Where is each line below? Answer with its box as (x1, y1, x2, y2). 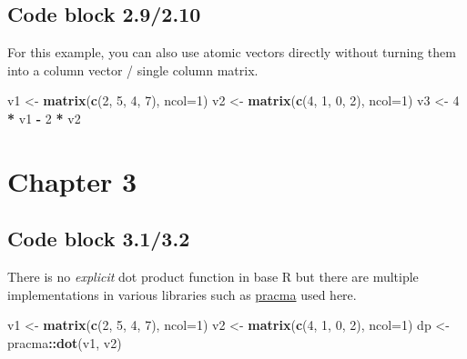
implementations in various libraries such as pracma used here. (7, 284, 357, 304)
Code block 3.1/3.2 (7, 224, 190, 253)
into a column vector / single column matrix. (7, 60, 259, 79)
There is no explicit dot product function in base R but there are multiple (7, 267, 419, 286)
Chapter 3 (7, 162, 137, 199)
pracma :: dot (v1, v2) (7, 333, 122, 352)
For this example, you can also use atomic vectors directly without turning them (7, 43, 456, 62)
